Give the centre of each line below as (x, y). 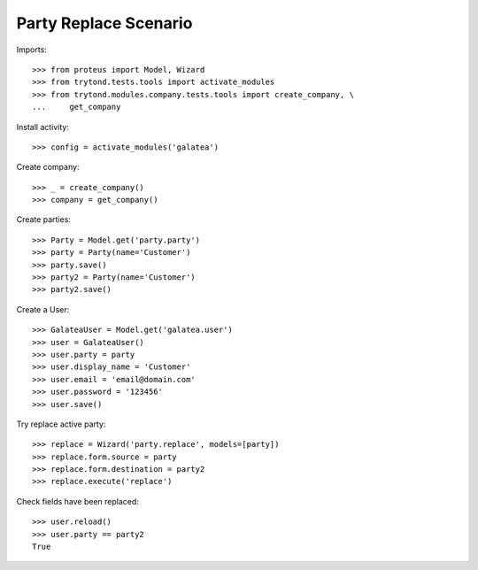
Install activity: (43, 127)
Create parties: (43, 220)
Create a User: (43, 309)
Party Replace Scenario (104, 23)
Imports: (32, 50)
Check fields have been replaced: (77, 501)
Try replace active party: (61, 424)
